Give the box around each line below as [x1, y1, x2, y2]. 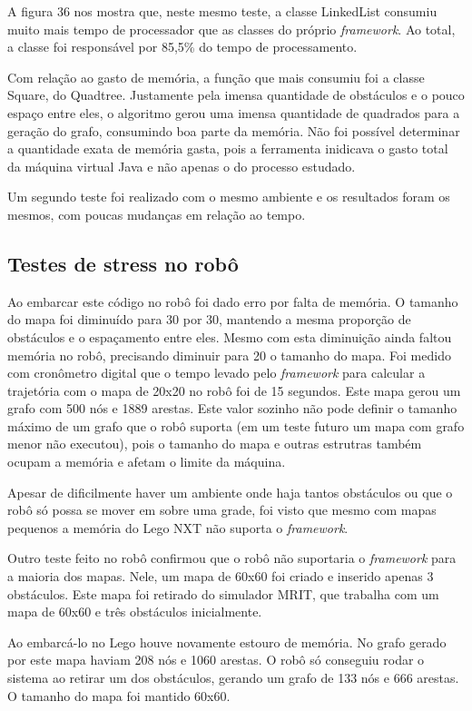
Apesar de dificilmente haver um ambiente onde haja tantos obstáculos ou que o [7, 482, 453, 501]
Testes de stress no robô [7, 249, 239, 277]
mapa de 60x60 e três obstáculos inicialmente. [7, 602, 262, 621]
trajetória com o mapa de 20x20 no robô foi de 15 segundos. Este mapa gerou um [7, 380, 461, 400]
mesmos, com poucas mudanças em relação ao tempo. [7, 204, 306, 223]
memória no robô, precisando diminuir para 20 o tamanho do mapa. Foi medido [7, 345, 451, 364]
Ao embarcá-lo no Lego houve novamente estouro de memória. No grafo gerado [7, 632, 447, 651]
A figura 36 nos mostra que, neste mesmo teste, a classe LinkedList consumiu [7, 2, 438, 20]
